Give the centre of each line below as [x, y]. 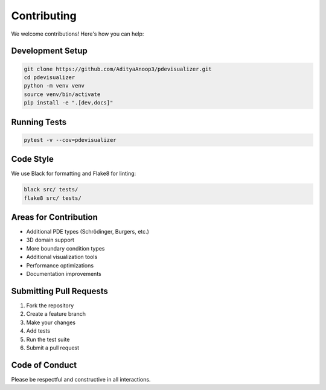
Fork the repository [50, 305]
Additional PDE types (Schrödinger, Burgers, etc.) [88, 232]
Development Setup [49, 51]
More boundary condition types [66, 248]
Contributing [44, 16]
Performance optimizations [60, 265]
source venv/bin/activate [62, 94]
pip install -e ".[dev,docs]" [69, 103]
